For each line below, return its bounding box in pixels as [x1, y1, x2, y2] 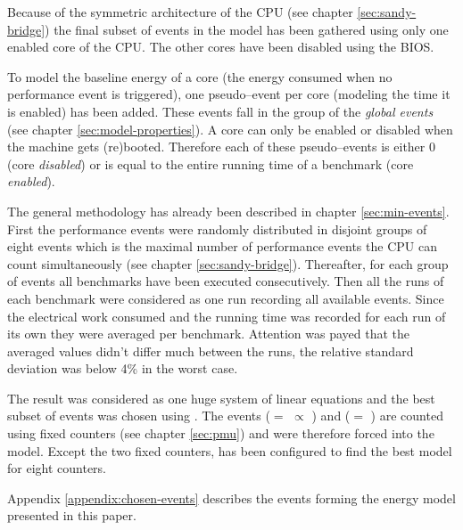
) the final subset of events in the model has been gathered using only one [45, 20, 449, 38]
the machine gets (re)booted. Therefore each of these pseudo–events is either [7, 137, 426, 156]
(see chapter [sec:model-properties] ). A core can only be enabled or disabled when [7, 119, 453, 138]
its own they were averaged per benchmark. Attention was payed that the [7, 324, 409, 343]
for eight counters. [7, 459, 106, 477]
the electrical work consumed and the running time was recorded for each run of [7, 306, 446, 325]
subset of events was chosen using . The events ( [7, 406, 270, 425]
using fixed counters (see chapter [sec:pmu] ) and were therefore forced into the [7, 424, 434, 443]
